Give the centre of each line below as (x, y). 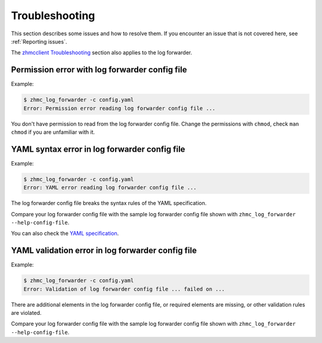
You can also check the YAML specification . (65, 234)
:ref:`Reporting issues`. (39, 41)
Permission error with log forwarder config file (99, 70)
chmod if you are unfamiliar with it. (53, 132)
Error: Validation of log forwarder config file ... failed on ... (124, 289)
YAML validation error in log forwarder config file (104, 251)
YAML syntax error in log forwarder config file (98, 149)
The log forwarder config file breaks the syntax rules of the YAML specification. (109, 203)
